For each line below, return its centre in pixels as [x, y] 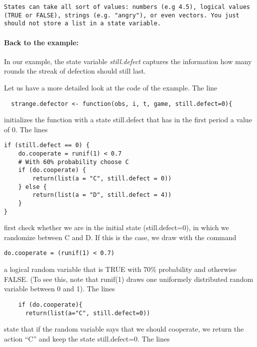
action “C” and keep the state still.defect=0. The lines [87, 338]
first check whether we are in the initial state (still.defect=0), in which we [117, 227]
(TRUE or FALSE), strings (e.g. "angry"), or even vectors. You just [122, 15]
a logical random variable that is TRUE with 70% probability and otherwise [120, 269]
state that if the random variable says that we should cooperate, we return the [124, 329]
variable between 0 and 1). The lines [60, 289]
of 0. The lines [26, 129]
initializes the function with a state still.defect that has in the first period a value [128, 120]
